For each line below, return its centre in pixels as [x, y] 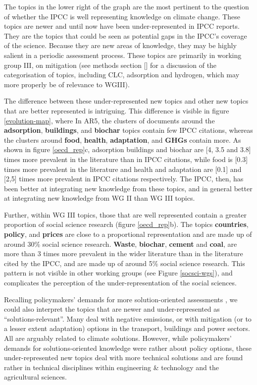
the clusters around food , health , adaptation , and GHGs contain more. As [123, 139]
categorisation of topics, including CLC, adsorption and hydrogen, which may [122, 75]
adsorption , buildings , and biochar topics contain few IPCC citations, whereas [128, 130]
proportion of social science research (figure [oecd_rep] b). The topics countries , [126, 224]
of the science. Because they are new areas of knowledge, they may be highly [120, 45]
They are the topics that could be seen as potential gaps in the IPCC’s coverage [126, 35]
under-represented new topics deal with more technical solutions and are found [124, 357]
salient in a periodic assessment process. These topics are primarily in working [123, 55]
